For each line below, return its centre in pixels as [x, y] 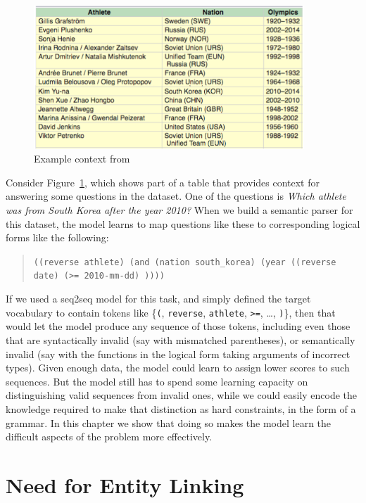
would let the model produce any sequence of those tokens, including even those [178, 326]
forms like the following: [57, 237]
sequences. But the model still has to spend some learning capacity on [157, 381]
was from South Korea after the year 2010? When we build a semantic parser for [179, 210]
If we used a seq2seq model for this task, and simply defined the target [158, 299]
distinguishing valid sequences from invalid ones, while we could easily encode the [182, 395]
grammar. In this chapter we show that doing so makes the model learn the [169, 422]
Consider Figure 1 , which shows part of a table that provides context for [163, 182]
